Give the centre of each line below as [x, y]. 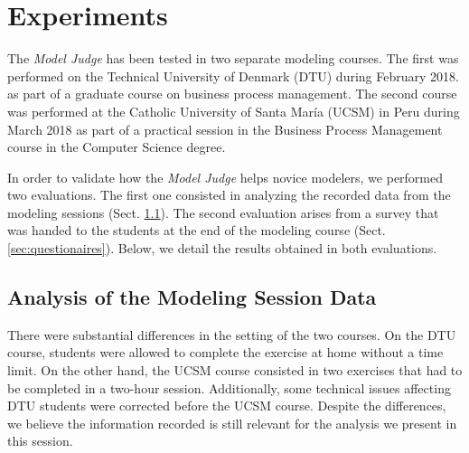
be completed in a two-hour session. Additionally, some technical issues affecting [229, 387]
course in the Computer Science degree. [117, 147]
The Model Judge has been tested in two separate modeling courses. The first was [233, 58]
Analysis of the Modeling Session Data [192, 297]
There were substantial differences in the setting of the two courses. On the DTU [232, 334]
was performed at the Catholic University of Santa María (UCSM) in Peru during [234, 111]
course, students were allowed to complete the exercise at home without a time [225, 352]
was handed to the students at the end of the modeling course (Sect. [197, 230]
